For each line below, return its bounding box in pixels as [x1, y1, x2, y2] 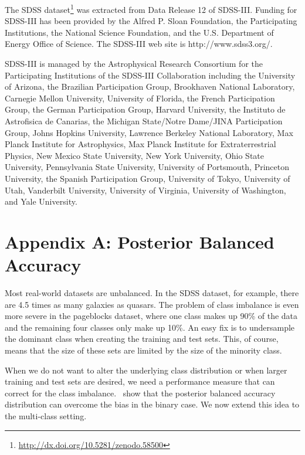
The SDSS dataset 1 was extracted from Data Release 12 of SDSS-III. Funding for [5, 2, 297, 15]
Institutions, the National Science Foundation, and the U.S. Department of [5, 26, 274, 38]
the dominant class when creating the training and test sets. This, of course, [5, 332, 279, 345]
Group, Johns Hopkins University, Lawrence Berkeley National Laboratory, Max [5, 126, 293, 138]
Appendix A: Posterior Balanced [5, 229, 274, 253]
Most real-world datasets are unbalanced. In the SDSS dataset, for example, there [5, 287, 299, 299]
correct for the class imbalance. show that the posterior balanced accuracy [5, 386, 276, 399]
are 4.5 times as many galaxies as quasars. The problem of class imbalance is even [5, 298, 299, 310]
